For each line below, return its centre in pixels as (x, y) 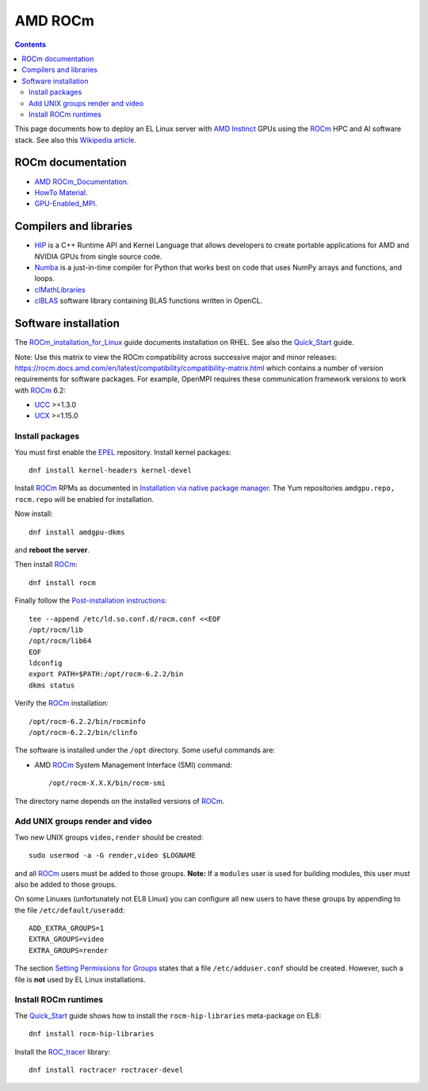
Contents (31, 44)
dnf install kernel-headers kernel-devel (110, 471)
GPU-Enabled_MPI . (66, 204)
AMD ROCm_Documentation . (82, 182)
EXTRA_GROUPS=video (67, 939)
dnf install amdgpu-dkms (77, 532)
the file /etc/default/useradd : (70, 910)
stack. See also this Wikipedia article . (76, 140)
